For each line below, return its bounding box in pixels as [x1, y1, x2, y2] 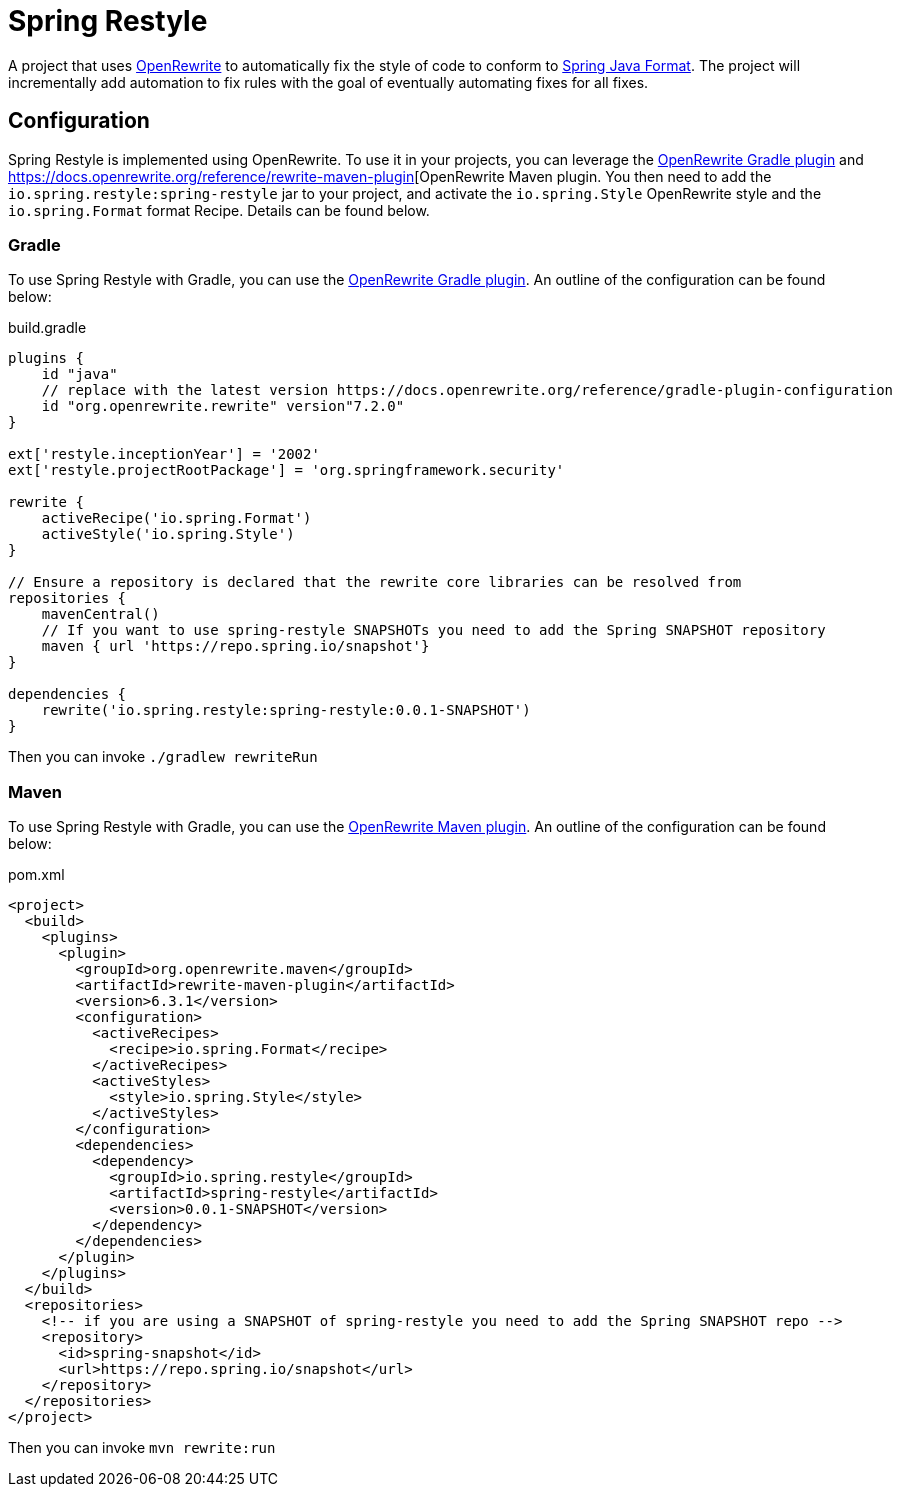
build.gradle [8, 319, 87, 337]
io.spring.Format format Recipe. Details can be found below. [8, 201, 430, 219]
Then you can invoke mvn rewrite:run [8, 1439, 276, 1457]
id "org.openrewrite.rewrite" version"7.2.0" [41, 398, 405, 415]
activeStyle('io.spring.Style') [41, 526, 295, 543]
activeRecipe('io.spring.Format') [41, 510, 312, 527]
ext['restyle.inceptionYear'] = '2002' [8, 446, 320, 463]
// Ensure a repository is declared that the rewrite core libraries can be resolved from [8, 574, 742, 591]
